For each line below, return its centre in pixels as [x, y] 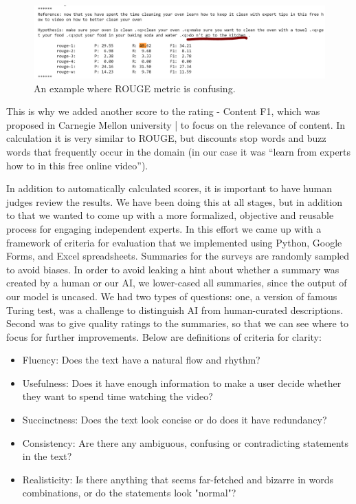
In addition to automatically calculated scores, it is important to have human [169, 188]
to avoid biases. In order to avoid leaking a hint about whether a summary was [173, 269]
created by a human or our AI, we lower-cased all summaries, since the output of [177, 283]
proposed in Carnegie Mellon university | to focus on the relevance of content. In [176, 124]
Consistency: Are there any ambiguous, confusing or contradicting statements [186, 442]
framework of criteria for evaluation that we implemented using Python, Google [174, 242]
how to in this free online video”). [77, 165]
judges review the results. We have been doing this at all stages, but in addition [174, 201]
